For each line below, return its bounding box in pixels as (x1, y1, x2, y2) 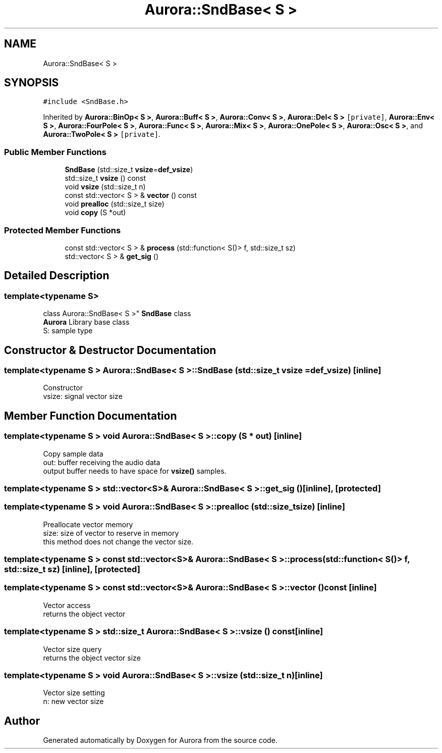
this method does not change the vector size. (43, 537, 194, 546)
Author (4, 714, 40, 727)
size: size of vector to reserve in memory (43, 528, 179, 537)
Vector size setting (43, 688, 105, 697)
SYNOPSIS (4, 76, 59, 89)
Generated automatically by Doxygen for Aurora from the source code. (43, 736, 278, 745)
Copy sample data (43, 449, 103, 458)
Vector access (43, 600, 91, 610)
